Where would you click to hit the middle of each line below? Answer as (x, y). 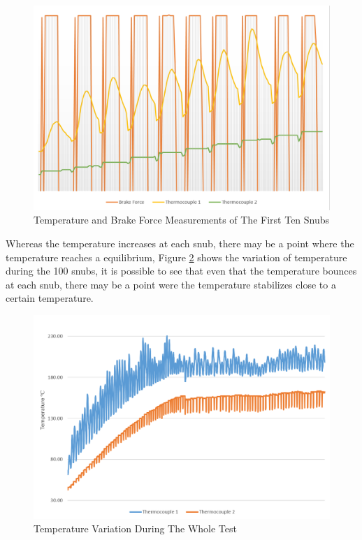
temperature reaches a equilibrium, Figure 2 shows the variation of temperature (176, 257)
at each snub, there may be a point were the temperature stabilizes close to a (171, 284)
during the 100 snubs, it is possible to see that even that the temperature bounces (181, 271)
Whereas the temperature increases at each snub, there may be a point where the (180, 243)
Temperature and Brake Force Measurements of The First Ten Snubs (182, 220)
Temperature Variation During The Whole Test (135, 528)
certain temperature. (50, 298)
